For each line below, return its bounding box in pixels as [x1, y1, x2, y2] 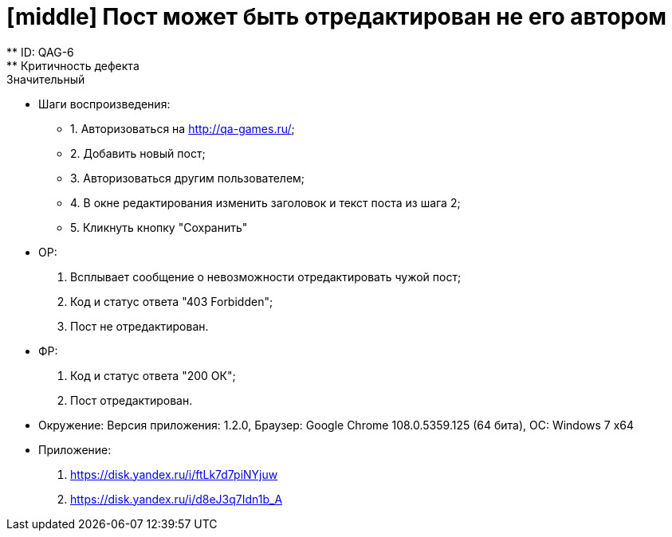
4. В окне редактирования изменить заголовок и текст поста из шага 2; [70, 195, 461, 210]
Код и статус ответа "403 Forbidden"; [70, 294, 273, 308]
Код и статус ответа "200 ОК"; [70, 368, 236, 382]
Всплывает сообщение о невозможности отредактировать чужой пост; [70, 269, 462, 284]
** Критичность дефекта [6, 58, 140, 73]
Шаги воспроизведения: [38, 96, 171, 111]
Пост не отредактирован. [70, 319, 209, 333]
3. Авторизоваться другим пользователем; [70, 171, 305, 185]
